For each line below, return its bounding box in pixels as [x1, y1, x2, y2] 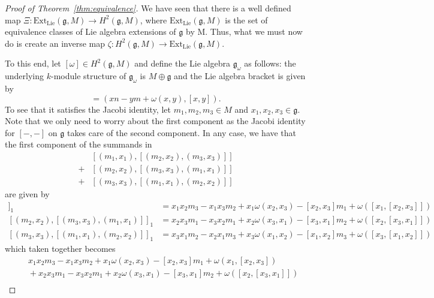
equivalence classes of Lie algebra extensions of [5, 25, 176, 38]
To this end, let [5, 57, 61, 70]
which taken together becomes [5, 242, 116, 255]
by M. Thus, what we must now [186, 25, 303, 38]
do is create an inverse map [5, 37, 106, 49]
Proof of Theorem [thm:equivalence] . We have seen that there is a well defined [5, 2, 291, 14]
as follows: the [244, 57, 296, 70]
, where [140, 13, 167, 26]
